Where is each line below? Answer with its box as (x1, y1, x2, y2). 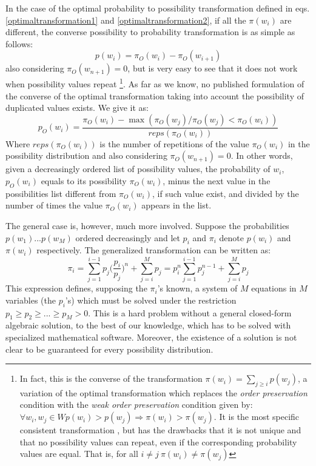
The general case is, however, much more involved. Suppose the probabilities (5, 219, 289, 232)
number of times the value (5, 199, 103, 211)
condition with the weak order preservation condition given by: (19, 398, 253, 411)
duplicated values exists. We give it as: (5, 101, 149, 114)
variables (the (5, 293, 56, 306)
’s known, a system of (157, 282, 238, 295)
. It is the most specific (213, 410, 300, 423)
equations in (251, 282, 297, 295)
